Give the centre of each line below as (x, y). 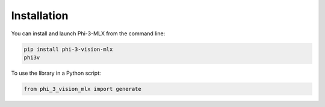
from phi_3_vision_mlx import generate (82, 89)
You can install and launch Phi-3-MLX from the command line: (88, 33)
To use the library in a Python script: (56, 73)
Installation (40, 16)
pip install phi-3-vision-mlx (68, 49)
